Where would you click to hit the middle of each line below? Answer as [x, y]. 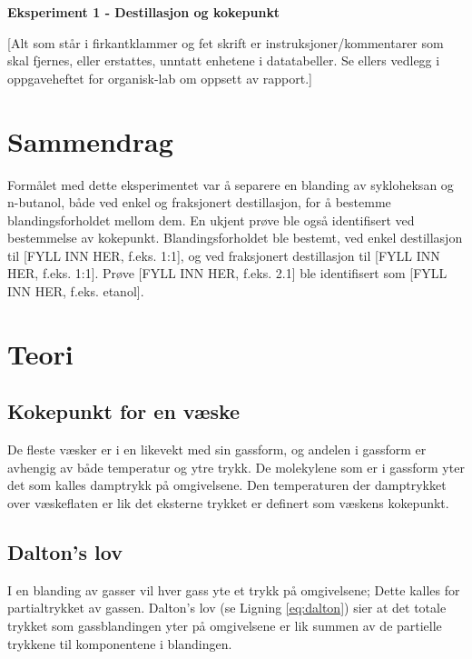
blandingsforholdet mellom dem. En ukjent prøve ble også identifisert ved [211, 220]
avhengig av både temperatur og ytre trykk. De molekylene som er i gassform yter [236, 467]
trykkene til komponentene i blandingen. [120, 643]
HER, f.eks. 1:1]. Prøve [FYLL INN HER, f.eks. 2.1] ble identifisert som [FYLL [227, 273]
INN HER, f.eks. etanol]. [76, 291]
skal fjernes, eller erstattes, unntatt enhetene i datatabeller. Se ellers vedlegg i [224, 60]
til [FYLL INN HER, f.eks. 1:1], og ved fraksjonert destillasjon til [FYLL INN [224, 255]
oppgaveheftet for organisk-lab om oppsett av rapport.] [160, 78]
